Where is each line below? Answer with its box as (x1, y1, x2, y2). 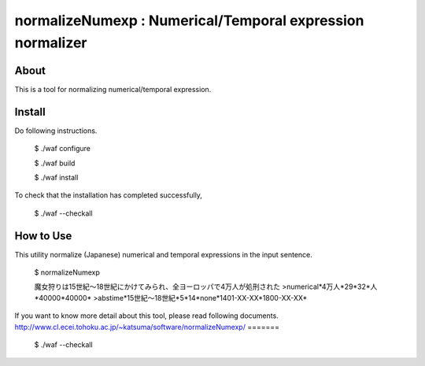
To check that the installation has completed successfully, (14, 190, 202, 200)
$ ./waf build (34, 158, 76, 168)
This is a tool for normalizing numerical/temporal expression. (14, 84, 212, 94)
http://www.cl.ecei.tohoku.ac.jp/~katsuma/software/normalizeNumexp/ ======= (14, 322, 279, 331)
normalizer (14, 34, 87, 51)
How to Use (14, 229, 72, 242)
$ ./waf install (34, 172, 79, 182)
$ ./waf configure (34, 144, 91, 153)
